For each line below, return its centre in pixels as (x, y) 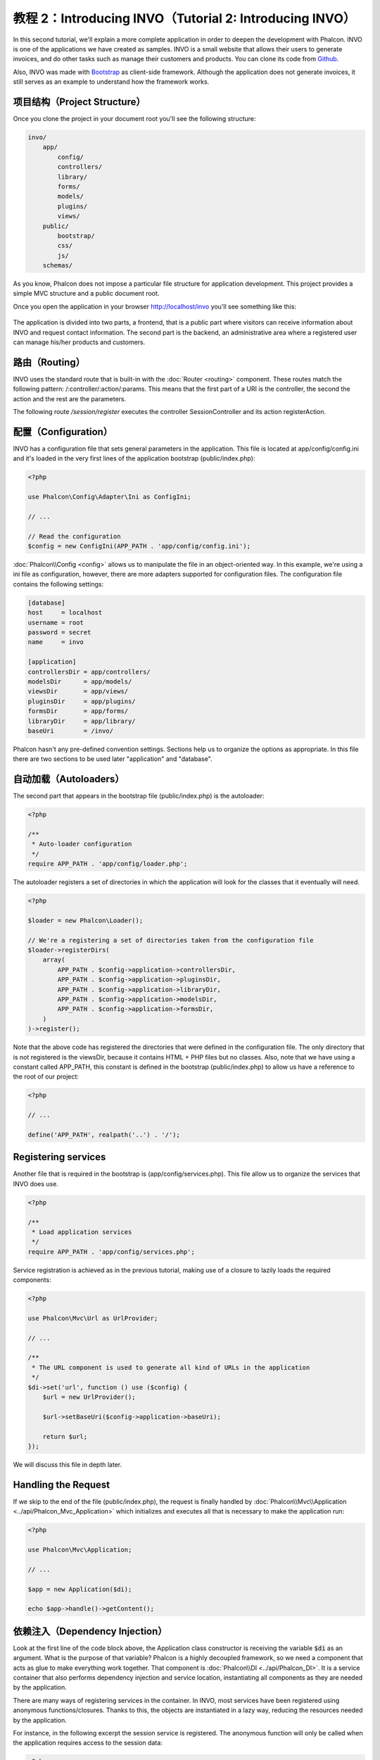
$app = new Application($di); (80, 1589)
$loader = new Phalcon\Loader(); (85, 920)
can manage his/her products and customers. (79, 342)
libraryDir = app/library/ (82, 721)
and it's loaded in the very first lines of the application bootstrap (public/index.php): (134, 458)
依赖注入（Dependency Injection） (90, 1631)
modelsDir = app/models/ (80, 681)
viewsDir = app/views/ (78, 691)
